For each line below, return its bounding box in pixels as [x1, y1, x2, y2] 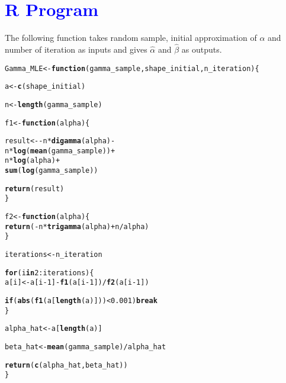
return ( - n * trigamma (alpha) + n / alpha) [5, 222, 149, 231]
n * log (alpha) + [5, 156, 60, 165]
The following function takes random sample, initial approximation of [5, 31, 257, 44]
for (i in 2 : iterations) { [5, 268, 94, 277]
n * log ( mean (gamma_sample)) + [5, 146, 115, 155]
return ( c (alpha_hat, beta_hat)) [5, 361, 128, 369]
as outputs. [181, 43, 222, 55]
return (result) [5, 184, 65, 193]
